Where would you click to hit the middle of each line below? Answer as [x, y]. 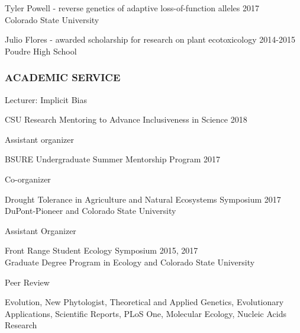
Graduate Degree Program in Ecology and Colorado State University [130, 262]
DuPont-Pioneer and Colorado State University [91, 211]
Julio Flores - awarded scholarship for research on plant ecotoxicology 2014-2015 [150, 39]
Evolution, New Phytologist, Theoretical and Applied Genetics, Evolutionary [144, 302]
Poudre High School [41, 51]
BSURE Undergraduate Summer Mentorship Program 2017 [112, 159]
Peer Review [27, 282]
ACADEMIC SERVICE [63, 77]
